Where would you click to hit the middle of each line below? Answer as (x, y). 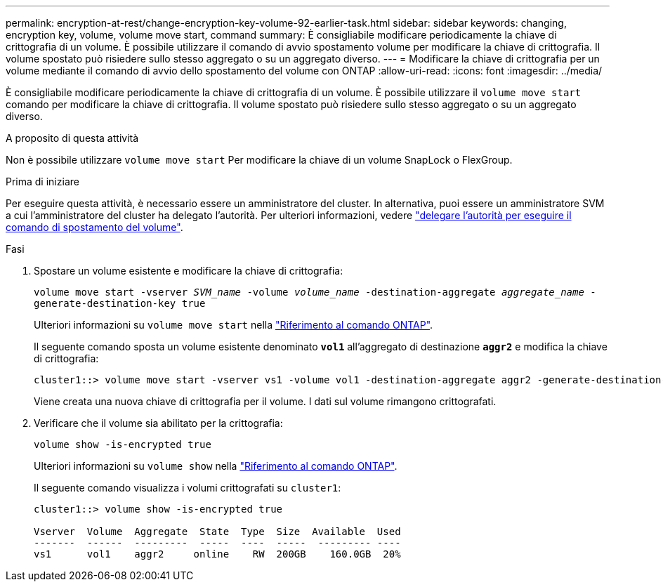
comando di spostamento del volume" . (94, 227)
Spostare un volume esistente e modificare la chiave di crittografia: (189, 271)
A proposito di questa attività (72, 138)
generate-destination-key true (120, 303)
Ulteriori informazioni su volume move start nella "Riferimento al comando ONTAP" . (234, 325)
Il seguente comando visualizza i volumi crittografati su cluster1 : (188, 488)
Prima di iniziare (42, 182)
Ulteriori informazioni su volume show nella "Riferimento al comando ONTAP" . (216, 466)
